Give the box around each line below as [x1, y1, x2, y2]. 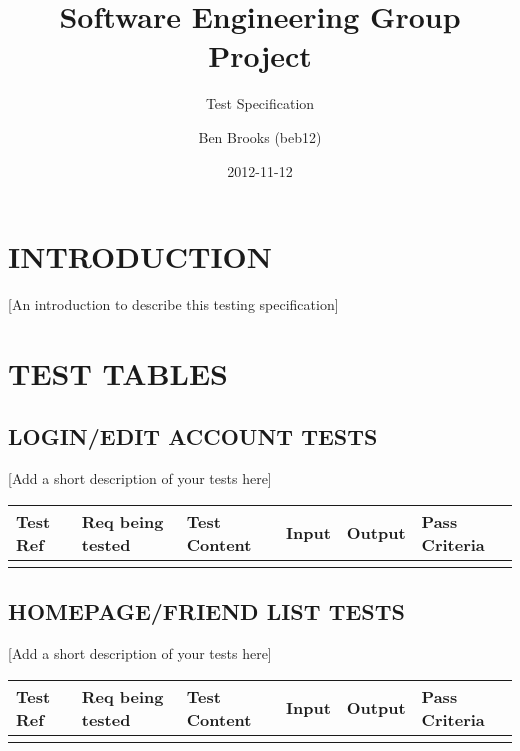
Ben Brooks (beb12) [198, 126, 322, 147]
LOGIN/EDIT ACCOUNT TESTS [8, 421, 378, 452]
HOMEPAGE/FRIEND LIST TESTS [8, 596, 405, 627]
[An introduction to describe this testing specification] [8, 294, 339, 315]
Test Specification [205, 93, 315, 114]
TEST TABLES [8, 352, 228, 393]
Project [208, 35, 312, 76]
